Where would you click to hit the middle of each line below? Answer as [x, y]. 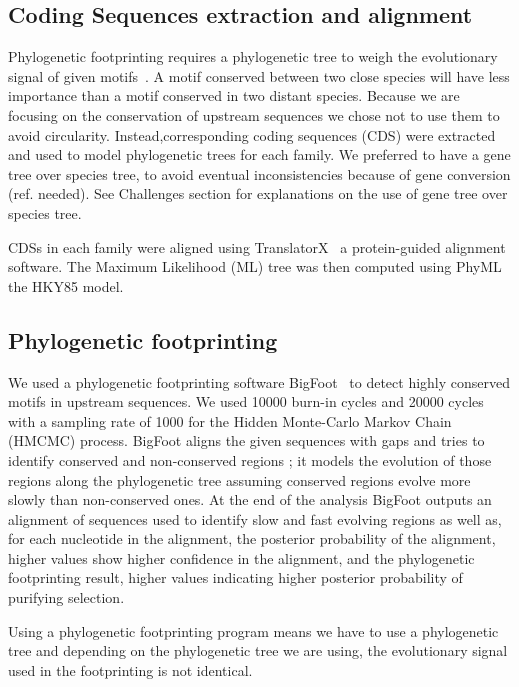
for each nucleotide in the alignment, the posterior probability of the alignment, [252, 538]
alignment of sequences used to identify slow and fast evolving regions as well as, [255, 518]
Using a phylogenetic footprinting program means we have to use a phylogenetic [253, 630]
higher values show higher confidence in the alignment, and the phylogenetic [241, 557]
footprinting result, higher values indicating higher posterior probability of [235, 577]
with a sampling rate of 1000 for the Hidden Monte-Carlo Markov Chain [230, 420]
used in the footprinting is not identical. [130, 669]
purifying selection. [66, 597]
